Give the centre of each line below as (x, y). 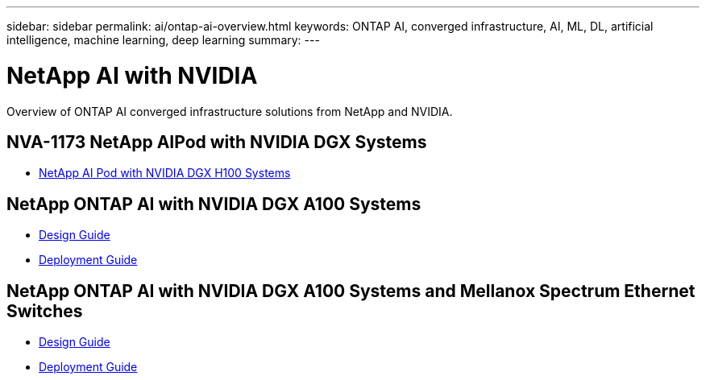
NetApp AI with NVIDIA (132, 75)
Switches (45, 311)
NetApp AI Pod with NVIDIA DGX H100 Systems (165, 173)
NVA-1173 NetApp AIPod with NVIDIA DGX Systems (217, 142)
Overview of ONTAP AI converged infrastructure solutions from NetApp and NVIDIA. (230, 111)
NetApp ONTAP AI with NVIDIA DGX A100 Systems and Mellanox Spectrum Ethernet (351, 291)
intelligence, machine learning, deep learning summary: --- (163, 40)
